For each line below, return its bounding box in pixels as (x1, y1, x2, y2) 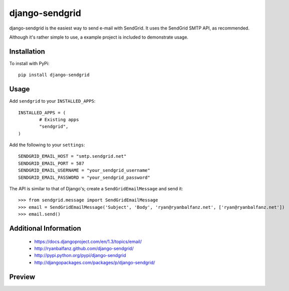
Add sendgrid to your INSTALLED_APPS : (9, 98, 96, 104)
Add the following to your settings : (9, 142, 85, 148)
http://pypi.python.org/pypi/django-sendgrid (34, 252, 126, 258)
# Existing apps (39, 117, 79, 122)
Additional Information (9, 224, 81, 233)
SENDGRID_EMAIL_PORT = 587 (18, 160, 85, 166)
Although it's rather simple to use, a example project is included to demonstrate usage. (9, 34, 189, 40)
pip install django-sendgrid (18, 72, 90, 78)
